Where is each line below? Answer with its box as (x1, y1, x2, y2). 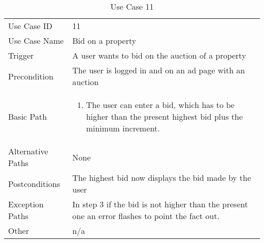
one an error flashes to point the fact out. (72, 210, 220, 222)
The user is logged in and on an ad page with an (72, 64, 245, 76)
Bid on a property (72, 35, 137, 46)
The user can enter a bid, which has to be (86, 99, 235, 111)
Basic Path (8, 111, 47, 122)
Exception (8, 198, 44, 210)
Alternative (8, 145, 48, 157)
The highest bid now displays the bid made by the (72, 172, 251, 183)
